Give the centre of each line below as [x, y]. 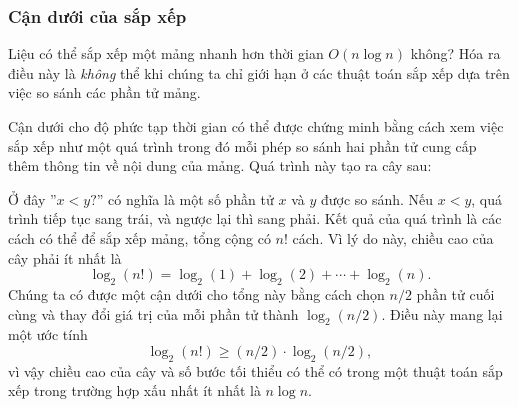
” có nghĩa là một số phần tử [185, 198]
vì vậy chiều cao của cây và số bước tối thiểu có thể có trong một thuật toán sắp [255, 370]
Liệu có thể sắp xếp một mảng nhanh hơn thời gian [166, 53]
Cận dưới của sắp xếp [97, 15]
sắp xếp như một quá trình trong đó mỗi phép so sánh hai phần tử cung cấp [242, 145]
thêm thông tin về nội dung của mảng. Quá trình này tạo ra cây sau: [220, 165]
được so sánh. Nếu [377, 198]
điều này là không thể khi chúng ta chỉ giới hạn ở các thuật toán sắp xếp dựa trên [259, 72]
